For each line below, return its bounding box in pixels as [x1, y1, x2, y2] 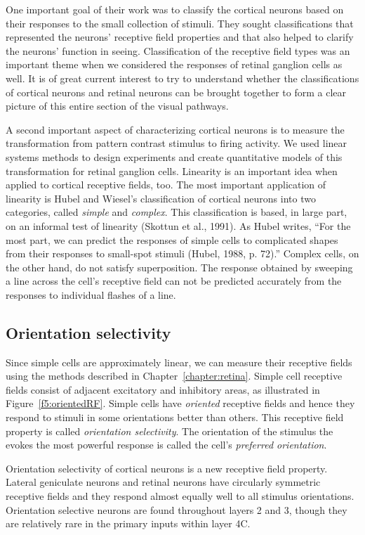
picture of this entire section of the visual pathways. [6, 98, 229, 113]
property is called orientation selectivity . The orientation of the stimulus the [6, 423, 333, 438]
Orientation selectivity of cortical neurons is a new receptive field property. [6, 460, 328, 475]
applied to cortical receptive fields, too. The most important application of [6, 177, 326, 192]
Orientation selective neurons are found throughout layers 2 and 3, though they [6, 502, 347, 517]
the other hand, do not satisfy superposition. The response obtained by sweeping [6, 259, 353, 274]
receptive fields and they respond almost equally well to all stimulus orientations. [6, 489, 354, 503]
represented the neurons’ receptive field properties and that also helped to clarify [6, 30, 354, 44]
